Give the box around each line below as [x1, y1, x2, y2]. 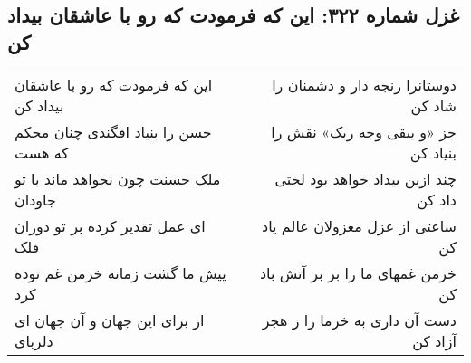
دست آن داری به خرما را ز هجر [262, 309, 457, 330]
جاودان [14, 188, 56, 210]
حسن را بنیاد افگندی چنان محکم [14, 120, 212, 142]
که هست [14, 141, 69, 163]
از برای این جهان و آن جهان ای [14, 309, 205, 330]
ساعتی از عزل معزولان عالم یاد [262, 215, 457, 236]
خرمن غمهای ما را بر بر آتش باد [259, 262, 457, 283]
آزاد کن [412, 330, 457, 351]
